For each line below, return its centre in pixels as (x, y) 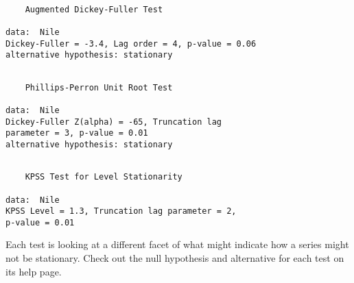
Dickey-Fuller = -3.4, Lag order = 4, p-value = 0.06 (131, 44)
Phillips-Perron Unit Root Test (99, 87)
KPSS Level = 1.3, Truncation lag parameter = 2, (121, 211)
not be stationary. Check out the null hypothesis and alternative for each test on (175, 258)
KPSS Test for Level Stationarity (104, 177)
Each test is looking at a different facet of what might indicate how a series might (177, 244)
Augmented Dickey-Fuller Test (94, 9)
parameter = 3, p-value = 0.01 (77, 133)
